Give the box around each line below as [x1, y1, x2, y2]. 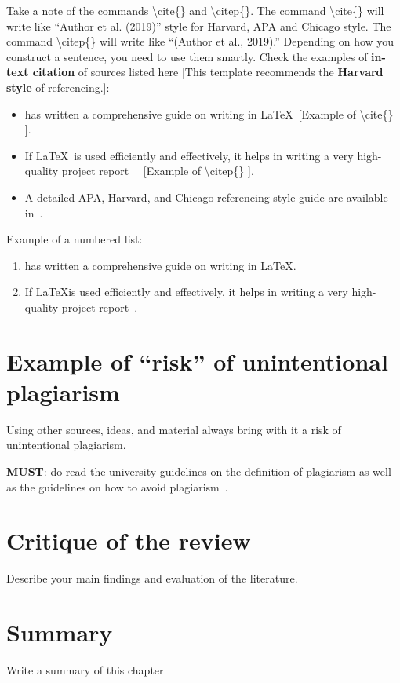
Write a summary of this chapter [6, 662, 164, 678]
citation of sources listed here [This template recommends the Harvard [32, 64, 384, 80]
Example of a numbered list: [6, 231, 143, 247]
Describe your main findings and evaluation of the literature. [6, 570, 298, 586]
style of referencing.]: [6, 79, 110, 95]
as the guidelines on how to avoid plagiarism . [6, 478, 228, 495]
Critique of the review [6, 524, 251, 557]
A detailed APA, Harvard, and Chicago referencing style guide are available [24, 188, 388, 205]
